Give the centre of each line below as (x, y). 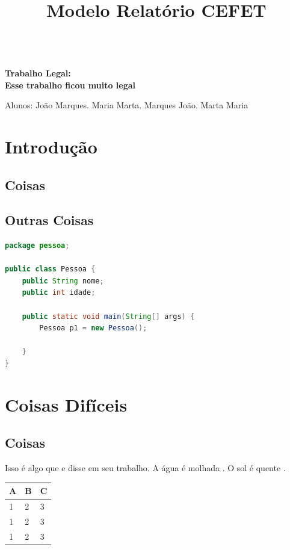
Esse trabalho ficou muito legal (70, 85)
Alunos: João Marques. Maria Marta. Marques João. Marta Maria (127, 105)
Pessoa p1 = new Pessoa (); (93, 328)
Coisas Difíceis (66, 404)
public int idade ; (59, 293)
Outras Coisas (49, 220)
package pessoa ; (37, 246)
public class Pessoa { (50, 269)
